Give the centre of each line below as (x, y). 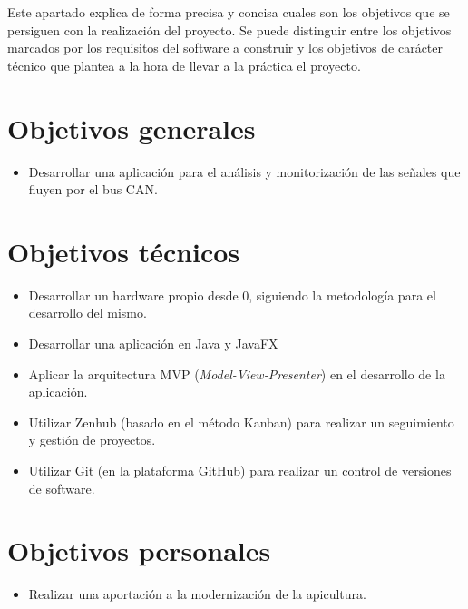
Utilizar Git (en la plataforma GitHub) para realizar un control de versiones (240, 470)
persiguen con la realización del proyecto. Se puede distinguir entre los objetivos (229, 29)
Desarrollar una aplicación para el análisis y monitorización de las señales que (244, 171)
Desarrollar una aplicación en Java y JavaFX (153, 343)
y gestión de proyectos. (92, 440)
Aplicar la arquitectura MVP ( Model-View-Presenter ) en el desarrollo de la (237, 373)
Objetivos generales (132, 128)
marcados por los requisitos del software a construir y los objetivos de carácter (225, 48)
